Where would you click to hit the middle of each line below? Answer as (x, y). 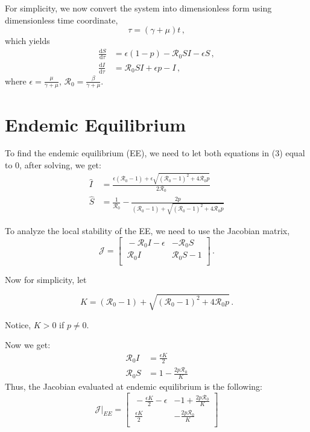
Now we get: (28, 345)
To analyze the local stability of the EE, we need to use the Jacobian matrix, (147, 231)
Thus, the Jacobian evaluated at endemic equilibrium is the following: (134, 386)
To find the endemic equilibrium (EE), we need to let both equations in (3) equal (155, 153)
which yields (27, 41)
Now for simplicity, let (46, 279)
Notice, (18, 324)
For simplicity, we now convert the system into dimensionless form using (138, 8)
